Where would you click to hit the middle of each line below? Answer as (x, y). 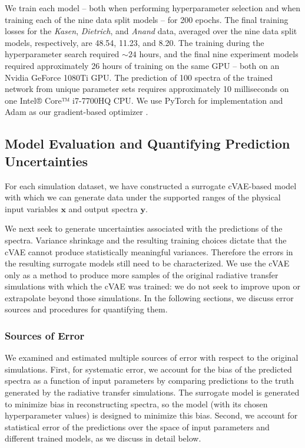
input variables (32, 208)
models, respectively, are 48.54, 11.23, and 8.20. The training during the (135, 42)
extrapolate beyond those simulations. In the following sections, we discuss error (149, 297)
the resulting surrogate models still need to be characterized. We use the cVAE (147, 263)
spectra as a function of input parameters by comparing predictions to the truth (149, 381)
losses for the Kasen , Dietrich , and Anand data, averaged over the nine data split (151, 31)
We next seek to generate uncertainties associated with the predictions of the (144, 228)
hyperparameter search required (62, 54)
